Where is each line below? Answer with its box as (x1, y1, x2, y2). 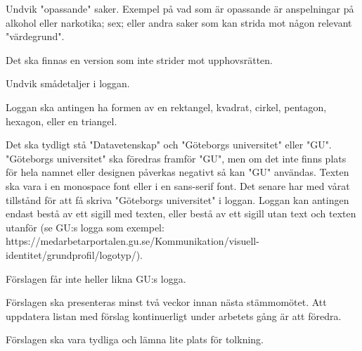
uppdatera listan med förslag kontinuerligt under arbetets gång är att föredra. (6, 308, 342, 323)
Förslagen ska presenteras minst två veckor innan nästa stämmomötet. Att (6, 295, 327, 309)
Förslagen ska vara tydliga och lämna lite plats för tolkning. (6, 332, 264, 347)
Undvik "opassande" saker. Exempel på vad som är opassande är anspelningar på (6, 1, 354, 15)
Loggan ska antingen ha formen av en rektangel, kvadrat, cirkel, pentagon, (6, 99, 327, 114)
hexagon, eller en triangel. (6, 113, 117, 128)
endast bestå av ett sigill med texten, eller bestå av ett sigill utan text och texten (6, 206, 356, 221)
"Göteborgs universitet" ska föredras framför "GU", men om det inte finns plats (6, 151, 347, 165)
